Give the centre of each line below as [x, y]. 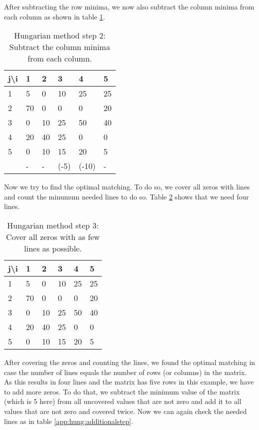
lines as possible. [53, 248]
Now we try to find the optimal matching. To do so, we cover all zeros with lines [127, 187]
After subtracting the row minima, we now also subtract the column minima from [129, 6]
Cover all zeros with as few [53, 236]
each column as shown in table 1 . [55, 16]
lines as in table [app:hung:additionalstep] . [69, 421]
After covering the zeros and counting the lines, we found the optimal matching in [130, 362]
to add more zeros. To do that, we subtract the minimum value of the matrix [122, 391]
